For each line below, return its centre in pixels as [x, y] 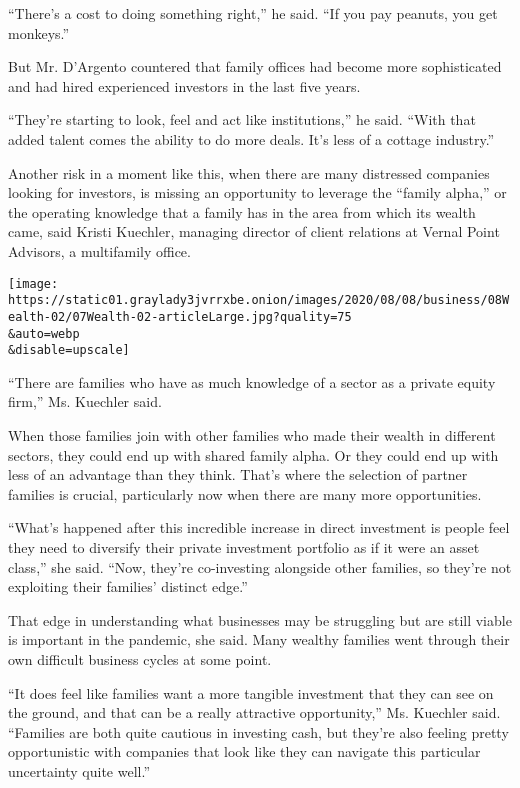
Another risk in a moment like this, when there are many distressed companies [249, 172]
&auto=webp [44, 333]
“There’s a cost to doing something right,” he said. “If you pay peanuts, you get [253, 13]
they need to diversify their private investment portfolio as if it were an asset [244, 546]
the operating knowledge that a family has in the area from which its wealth [242, 211]
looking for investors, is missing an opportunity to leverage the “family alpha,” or [257, 192]
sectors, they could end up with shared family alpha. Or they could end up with [253, 454]
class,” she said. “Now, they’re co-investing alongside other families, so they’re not [260, 566]
